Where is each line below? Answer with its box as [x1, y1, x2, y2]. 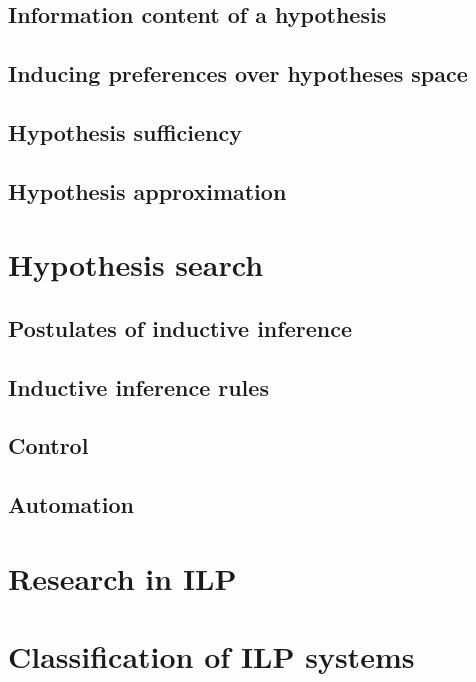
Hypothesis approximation [8, 175, 287, 206]
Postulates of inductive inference [8, 312, 352, 343]
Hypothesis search [8, 244, 264, 285]
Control [8, 430, 89, 461]
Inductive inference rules [8, 371, 269, 402]
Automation [8, 489, 134, 520]
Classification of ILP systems [8, 636, 415, 677]
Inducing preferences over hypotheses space [8, 58, 468, 89]
